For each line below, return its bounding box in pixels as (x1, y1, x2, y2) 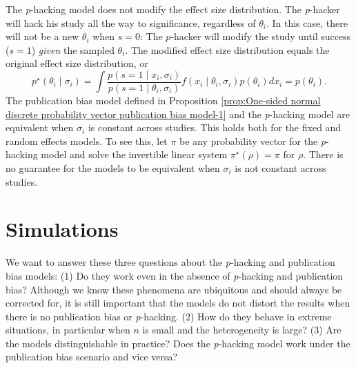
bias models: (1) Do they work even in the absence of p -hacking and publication (6, 268, 344, 282)
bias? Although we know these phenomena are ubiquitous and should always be (6, 282, 342, 296)
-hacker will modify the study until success (170, 29, 351, 43)
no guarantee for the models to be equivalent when (6, 161, 220, 175)
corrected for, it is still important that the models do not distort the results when (6, 296, 350, 310)
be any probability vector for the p (179, 133, 326, 148)
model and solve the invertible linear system (41, 147, 228, 162)
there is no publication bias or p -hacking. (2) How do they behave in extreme (6, 309, 332, 323)
